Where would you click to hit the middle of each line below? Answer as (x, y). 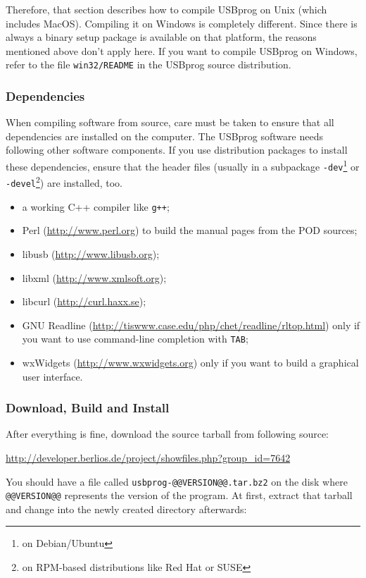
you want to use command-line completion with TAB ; (135, 339)
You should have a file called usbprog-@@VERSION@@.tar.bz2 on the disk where (177, 481)
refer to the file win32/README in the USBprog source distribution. (149, 64)
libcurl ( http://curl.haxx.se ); (84, 301)
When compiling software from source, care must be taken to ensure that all (170, 122)
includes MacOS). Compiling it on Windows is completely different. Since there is (182, 23)
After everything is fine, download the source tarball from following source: (167, 434)
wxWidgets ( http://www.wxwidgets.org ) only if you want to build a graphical (190, 362)
